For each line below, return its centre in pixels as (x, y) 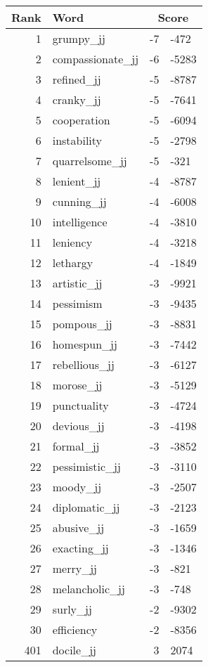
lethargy (73, 263)
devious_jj (78, 426)
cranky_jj (77, 99)
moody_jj (77, 487)
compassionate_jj (96, 59)
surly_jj (72, 609)
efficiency (75, 629)
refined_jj (77, 79)
